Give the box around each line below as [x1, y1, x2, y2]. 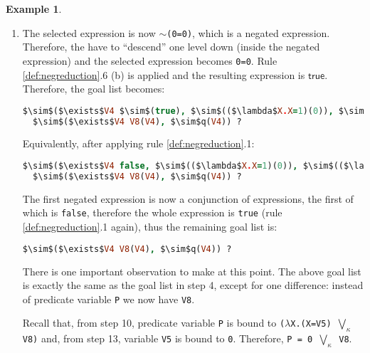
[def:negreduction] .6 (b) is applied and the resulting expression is [22, 67, 305, 82]
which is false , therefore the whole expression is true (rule [22, 205, 282, 220]
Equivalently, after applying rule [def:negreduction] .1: [22, 136, 255, 151]
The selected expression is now [22, 25, 156, 40]
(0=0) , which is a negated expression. [166, 25, 330, 40]
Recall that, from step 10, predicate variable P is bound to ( [22, 315, 285, 330]
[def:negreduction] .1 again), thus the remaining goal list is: [22, 219, 277, 234]
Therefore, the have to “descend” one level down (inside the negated [22, 39, 320, 54]
